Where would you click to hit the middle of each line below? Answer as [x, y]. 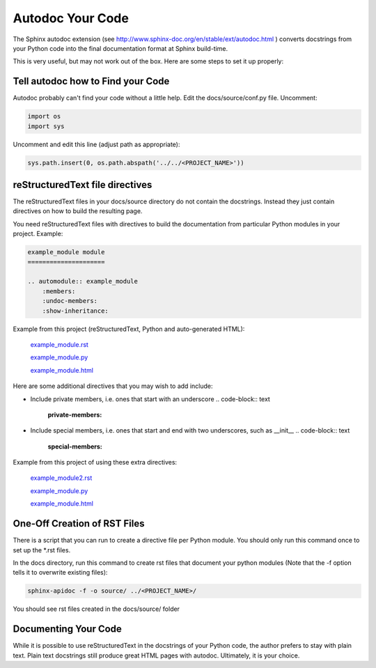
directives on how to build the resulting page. [78, 211]
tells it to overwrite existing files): [60, 573]
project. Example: [38, 234]
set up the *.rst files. [42, 550]
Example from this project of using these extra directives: [95, 463]
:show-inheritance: [76, 311]
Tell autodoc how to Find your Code [91, 81]
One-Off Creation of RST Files [79, 523]
